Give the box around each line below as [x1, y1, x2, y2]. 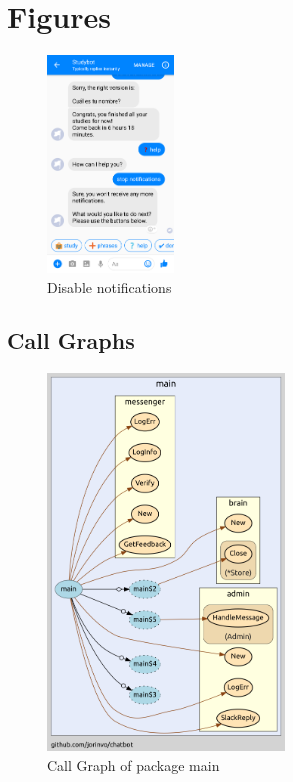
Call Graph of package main [47, 754, 220, 775]
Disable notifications [47, 276, 172, 297]
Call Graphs [7, 325, 135, 356]
